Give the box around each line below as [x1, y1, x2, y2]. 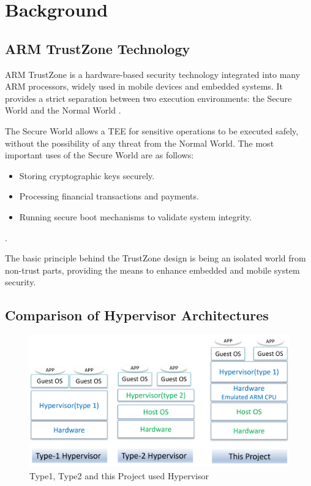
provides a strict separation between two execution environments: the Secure [5, 91, 292, 104]
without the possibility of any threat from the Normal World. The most [5, 136, 274, 149]
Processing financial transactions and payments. [19, 190, 199, 202]
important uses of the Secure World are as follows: [5, 148, 194, 161]
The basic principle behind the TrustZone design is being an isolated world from [5, 252, 306, 264]
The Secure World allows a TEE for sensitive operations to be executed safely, [5, 124, 299, 137]
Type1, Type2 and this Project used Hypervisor [29, 469, 209, 482]
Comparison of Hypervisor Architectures [5, 306, 269, 325]
